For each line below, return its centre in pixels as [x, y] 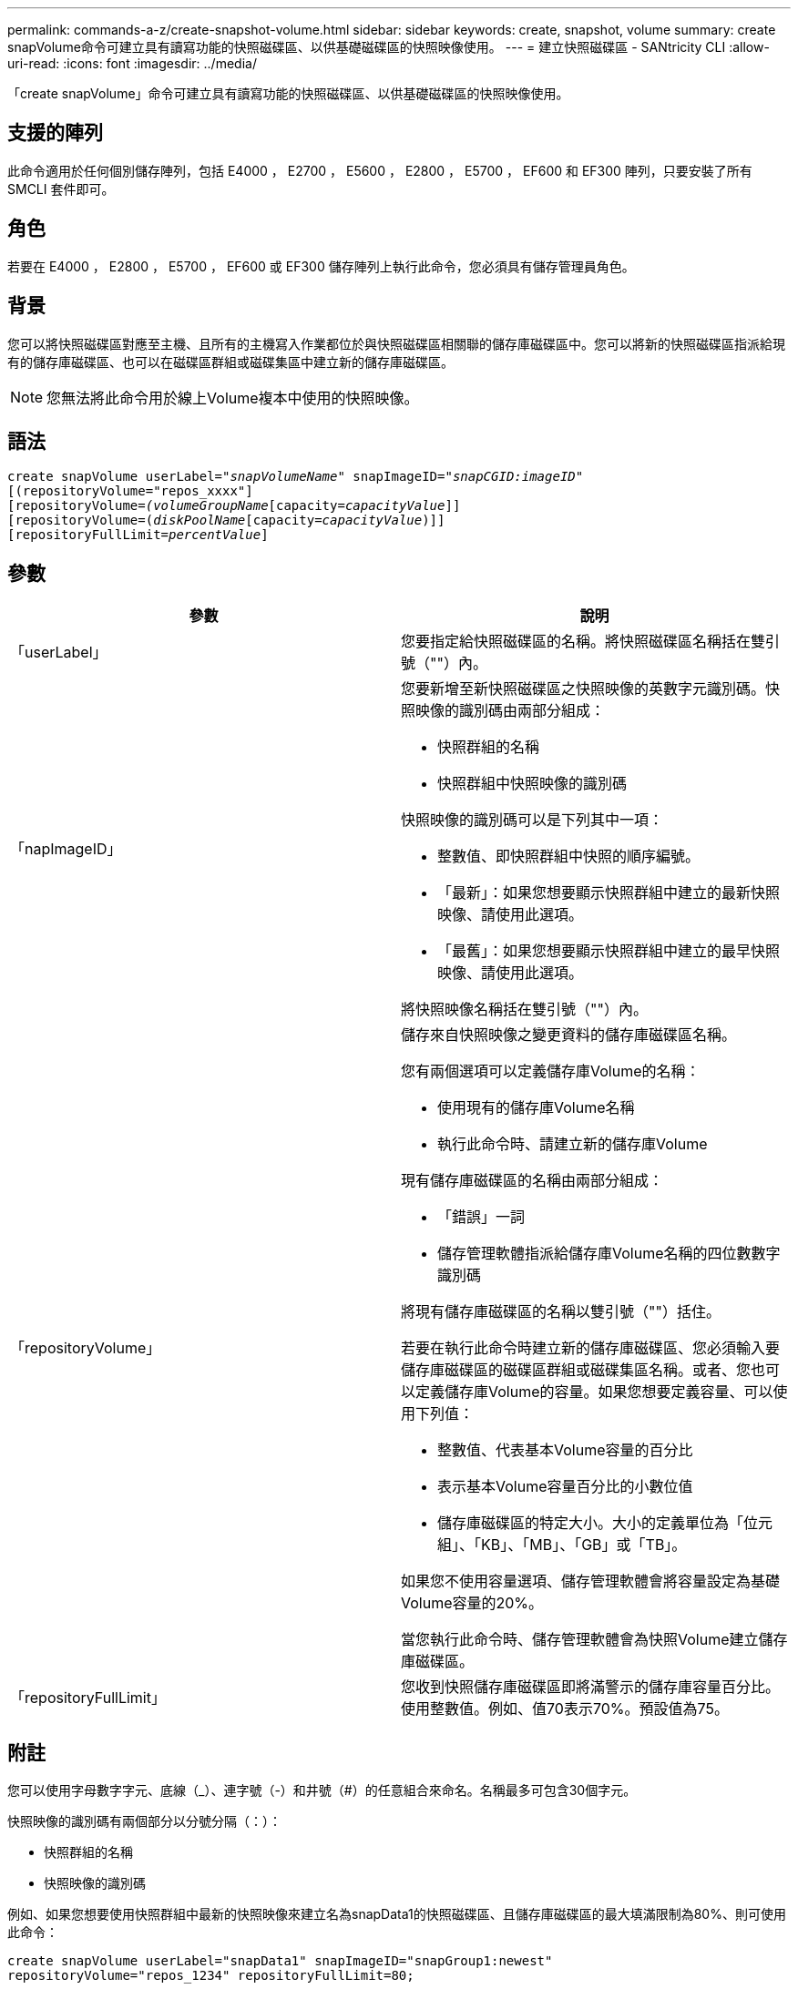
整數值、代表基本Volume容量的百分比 [565, 1450]
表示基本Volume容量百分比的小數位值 [565, 1487]
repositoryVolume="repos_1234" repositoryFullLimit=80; [211, 1976]
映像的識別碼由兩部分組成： [511, 711]
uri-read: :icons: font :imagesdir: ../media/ [132, 63]
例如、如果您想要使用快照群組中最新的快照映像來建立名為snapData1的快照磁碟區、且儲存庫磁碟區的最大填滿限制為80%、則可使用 [397, 1914]
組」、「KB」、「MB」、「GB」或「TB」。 [562, 1545]
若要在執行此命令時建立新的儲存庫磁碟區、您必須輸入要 [591, 1348]
